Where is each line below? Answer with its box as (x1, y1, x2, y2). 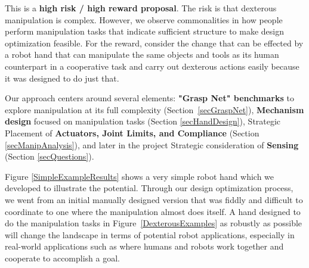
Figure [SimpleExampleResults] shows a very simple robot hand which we (5, 170, 274, 182)
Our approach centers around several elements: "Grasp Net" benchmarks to (5, 92, 294, 104)
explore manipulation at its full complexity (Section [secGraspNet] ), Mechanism (5, 103, 304, 116)
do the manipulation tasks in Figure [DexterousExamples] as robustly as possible (5, 217, 302, 229)
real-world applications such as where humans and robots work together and (5, 240, 284, 253)
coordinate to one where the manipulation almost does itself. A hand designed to (5, 205, 301, 217)
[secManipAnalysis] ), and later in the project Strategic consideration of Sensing (5, 138, 299, 151)
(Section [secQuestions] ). (5, 150, 94, 163)
